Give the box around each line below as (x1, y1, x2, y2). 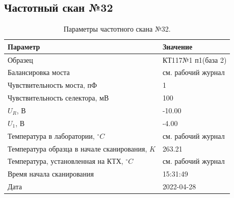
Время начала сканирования (8, 168, 94, 179)
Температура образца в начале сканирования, (8, 143, 147, 154)
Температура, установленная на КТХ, (8, 156, 123, 166)
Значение (162, 41, 193, 52)
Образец (8, 54, 33, 65)
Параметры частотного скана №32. (63, 23, 171, 34)
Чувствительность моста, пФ (8, 80, 97, 90)
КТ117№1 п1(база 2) (162, 54, 227, 65)
